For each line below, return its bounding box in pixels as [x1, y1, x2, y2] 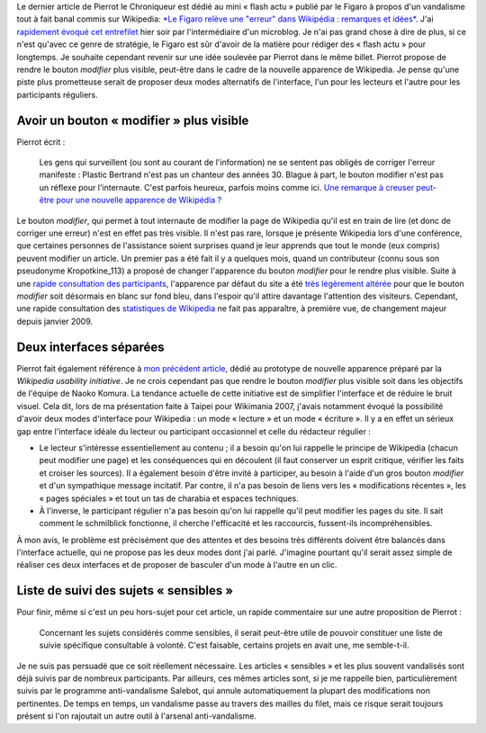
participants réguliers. [16, 89, 98, 100]
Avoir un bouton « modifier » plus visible [16, 112, 249, 128]
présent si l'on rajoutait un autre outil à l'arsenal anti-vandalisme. [16, 711, 256, 721]
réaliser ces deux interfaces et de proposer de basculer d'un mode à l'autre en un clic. [16, 559, 337, 570]
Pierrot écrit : [16, 136, 66, 147]
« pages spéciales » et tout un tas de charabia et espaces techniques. [39, 493, 299, 504]
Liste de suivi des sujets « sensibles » [16, 583, 234, 598]
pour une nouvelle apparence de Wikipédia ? [55, 194, 222, 206]
